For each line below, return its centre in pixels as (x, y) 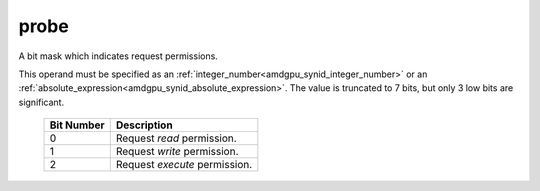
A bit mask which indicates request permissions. (118, 56)
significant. (41, 102)
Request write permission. (177, 152)
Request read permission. (176, 138)
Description (144, 125)
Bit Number (77, 125)
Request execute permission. (184, 165)
